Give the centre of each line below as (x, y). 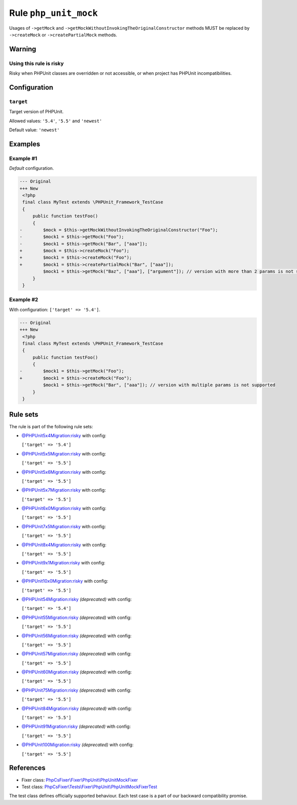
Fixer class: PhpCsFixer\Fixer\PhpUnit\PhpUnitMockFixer (80, 780)
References (27, 768)
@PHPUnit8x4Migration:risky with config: (64, 545)
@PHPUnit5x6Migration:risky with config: (64, 472)
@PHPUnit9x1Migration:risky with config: (64, 563)
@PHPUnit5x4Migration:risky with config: (64, 435)
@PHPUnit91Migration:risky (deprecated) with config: (76, 727)
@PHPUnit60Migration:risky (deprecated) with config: (77, 672)
